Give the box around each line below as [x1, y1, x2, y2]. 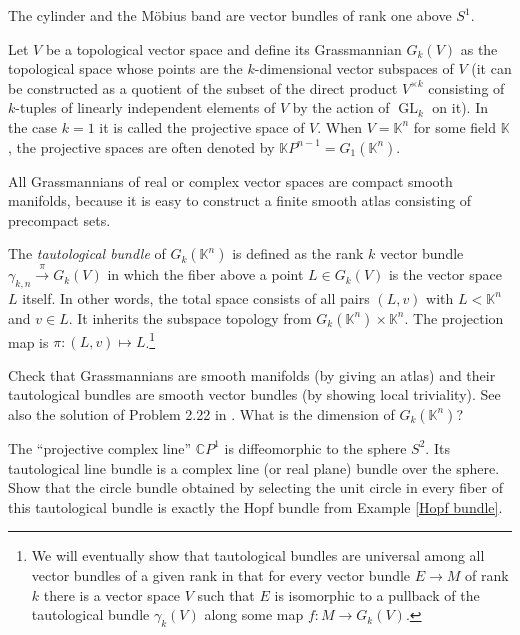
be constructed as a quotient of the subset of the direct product [8, 77, 398, 98]
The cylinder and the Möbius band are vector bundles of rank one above [8, 5, 452, 25]
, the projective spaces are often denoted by [8, 136, 275, 157]
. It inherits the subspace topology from [68, 307, 312, 328]
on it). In [432, 97, 488, 118]
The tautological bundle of [8, 243, 166, 264]
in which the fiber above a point [107, 264, 304, 285]
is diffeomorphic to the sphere [224, 437, 407, 458]
